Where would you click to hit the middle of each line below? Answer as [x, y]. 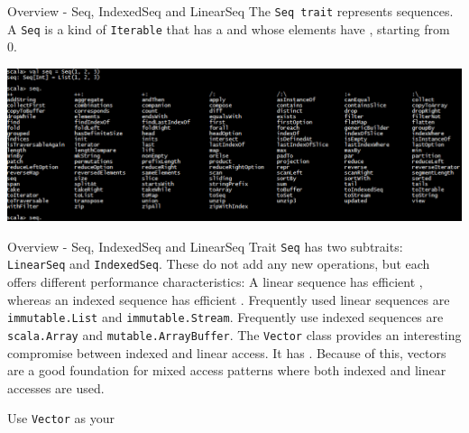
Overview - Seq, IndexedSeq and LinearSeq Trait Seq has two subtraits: [205, 246]
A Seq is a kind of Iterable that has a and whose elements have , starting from [229, 28]
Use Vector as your [61, 418]
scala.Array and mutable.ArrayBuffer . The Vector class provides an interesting [234, 334]
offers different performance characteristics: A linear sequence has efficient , [215, 282]
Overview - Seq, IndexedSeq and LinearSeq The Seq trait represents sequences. [230, 11]
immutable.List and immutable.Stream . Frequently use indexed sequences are [225, 317]
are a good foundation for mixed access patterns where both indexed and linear [227, 370]
